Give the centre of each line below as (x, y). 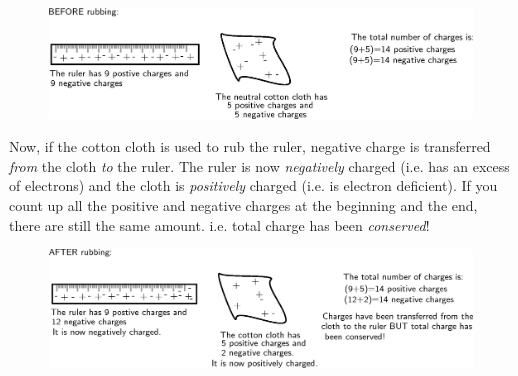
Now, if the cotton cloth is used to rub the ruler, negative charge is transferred (250, 146)
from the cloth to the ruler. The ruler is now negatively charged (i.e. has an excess (259, 165)
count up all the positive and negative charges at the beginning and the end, (243, 205)
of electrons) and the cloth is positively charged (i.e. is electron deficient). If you (253, 185)
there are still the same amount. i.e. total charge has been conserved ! (219, 224)
